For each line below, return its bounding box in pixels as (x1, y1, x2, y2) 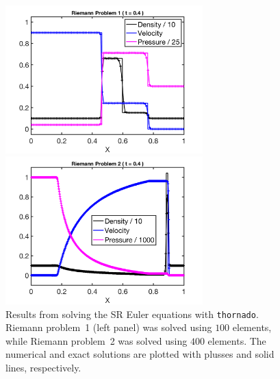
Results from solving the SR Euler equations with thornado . (5, 306, 259, 321)
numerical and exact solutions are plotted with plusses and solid (5, 347, 275, 361)
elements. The (207, 333, 266, 347)
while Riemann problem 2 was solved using (5, 333, 188, 347)
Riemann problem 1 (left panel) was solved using (5, 320, 212, 334)
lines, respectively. (5, 360, 81, 375)
